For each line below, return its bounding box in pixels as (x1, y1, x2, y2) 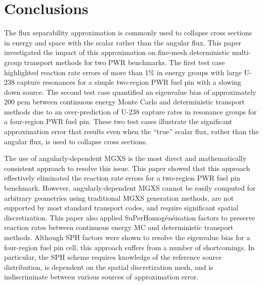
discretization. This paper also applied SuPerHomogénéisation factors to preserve (4, 212, 255, 222)
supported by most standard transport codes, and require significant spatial (4, 202, 239, 213)
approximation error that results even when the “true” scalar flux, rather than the (4, 126, 259, 137)
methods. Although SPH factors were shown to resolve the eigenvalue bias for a (4, 232, 250, 242)
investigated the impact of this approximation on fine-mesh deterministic (4, 47, 230, 58)
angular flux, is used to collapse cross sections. (4, 136, 148, 146)
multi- (232, 47, 251, 58)
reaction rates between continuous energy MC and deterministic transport (4, 222, 234, 233)
